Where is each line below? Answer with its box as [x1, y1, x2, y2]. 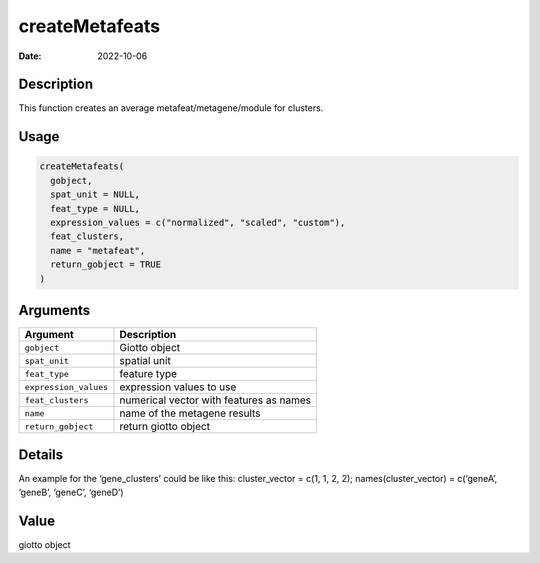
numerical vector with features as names [119, 393, 312, 407]
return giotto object [119, 420, 210, 434]
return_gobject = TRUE [50, 259, 162, 270]
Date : [18, 50, 42, 62]
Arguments [18, 301, 91, 319]
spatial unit [119, 354, 172, 368]
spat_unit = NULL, [50, 189, 140, 200]
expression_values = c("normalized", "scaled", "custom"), [50, 217, 346, 229]
